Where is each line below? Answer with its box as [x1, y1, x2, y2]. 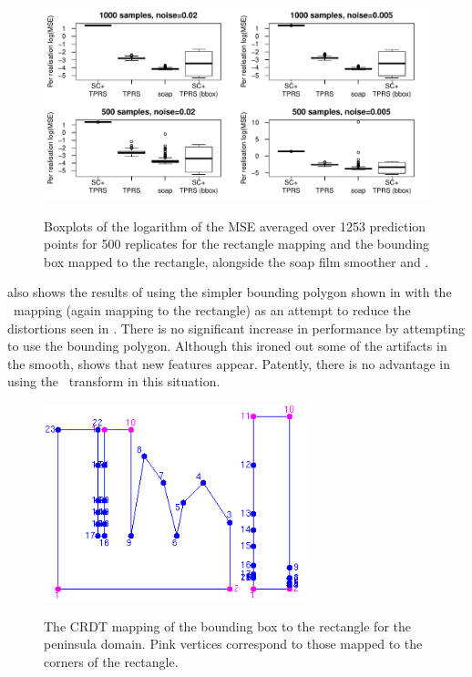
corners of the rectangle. [44, 651, 179, 671]
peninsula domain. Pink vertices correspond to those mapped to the [44, 634, 423, 653]
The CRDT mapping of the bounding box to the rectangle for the [44, 616, 411, 635]
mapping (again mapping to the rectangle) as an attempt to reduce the [13, 300, 411, 319]
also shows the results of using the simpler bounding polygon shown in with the [7, 282, 452, 302]
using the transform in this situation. [7, 372, 221, 391]
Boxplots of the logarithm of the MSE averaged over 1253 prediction [44, 216, 426, 235]
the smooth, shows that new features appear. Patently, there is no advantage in [7, 354, 451, 373]
